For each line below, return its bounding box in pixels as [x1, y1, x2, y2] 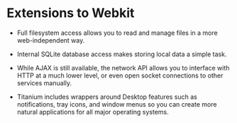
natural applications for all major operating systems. [16, 107, 170, 116]
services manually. [16, 78, 72, 87]
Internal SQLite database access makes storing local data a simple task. [16, 50, 227, 58]
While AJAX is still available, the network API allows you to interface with [16, 63, 230, 72]
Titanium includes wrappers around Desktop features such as [16, 92, 198, 101]
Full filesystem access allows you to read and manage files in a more [16, 28, 218, 37]
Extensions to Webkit [6, 5, 135, 21]
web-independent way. [16, 36, 85, 44]
